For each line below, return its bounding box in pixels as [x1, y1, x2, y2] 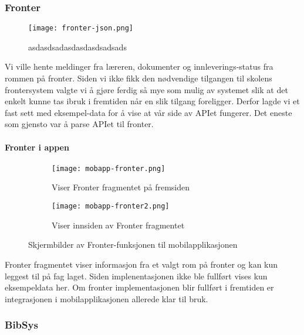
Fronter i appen [5, 141, 69, 153]
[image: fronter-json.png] [28, 24, 133, 33]
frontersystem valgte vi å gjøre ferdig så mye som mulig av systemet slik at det [5, 83, 288, 95]
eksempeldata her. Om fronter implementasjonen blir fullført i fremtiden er [5, 281, 274, 293]
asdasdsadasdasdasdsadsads [28, 40, 127, 53]
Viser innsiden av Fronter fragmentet [52, 218, 185, 231]
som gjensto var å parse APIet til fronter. [5, 118, 154, 130]
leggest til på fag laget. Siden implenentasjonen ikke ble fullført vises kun [5, 269, 268, 282]
